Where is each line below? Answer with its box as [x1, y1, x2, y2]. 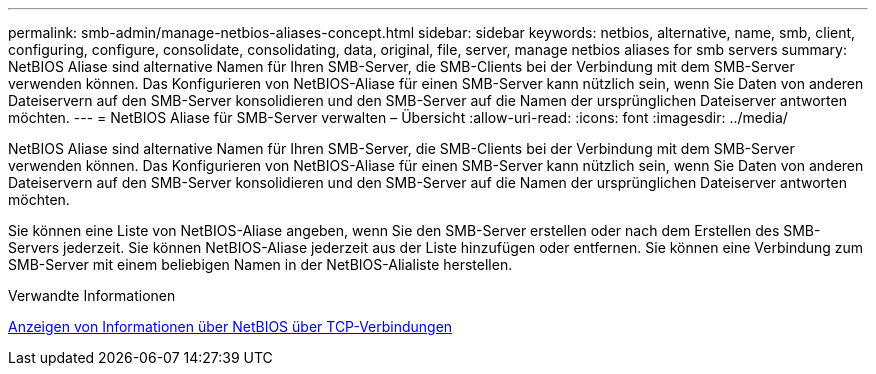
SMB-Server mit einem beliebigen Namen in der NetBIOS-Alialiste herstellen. [8, 256, 513, 273]
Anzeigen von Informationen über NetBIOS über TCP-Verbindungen [8, 318, 453, 335]
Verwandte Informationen [8, 287, 176, 304]
